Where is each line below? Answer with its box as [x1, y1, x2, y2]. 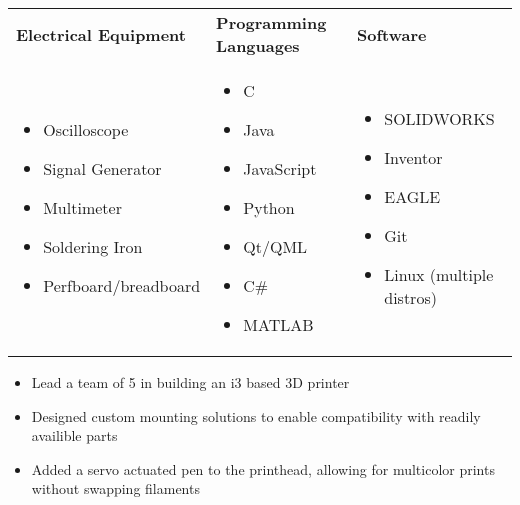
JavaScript [243, 157, 317, 180]
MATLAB [243, 313, 314, 336]
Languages [216, 34, 300, 57]
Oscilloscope [43, 118, 129, 141]
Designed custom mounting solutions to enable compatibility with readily [31, 405, 481, 426]
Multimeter [43, 196, 122, 219]
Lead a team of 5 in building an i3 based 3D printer [31, 372, 350, 392]
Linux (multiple [384, 262, 494, 286]
